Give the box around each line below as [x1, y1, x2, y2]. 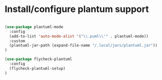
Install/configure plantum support [5, 3, 149, 15]
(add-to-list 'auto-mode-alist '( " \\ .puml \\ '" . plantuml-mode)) [9, 33, 149, 38]
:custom [9, 38, 26, 43]
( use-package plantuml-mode [5, 24, 64, 29]
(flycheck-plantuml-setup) [9, 66, 66, 71]
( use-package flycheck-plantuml [5, 56, 72, 62]
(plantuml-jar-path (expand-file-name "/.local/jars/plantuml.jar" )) [9, 43, 157, 48]
